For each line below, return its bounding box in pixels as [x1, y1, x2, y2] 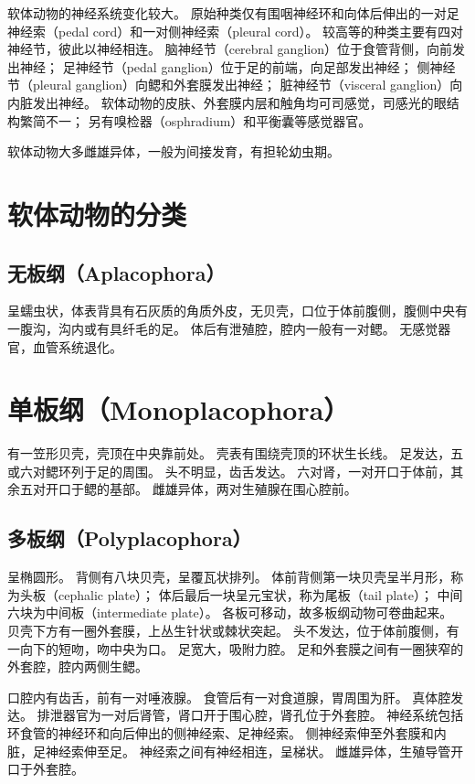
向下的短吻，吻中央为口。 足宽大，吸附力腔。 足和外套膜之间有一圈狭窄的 [19, 639, 464, 658]
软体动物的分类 [7, 195, 187, 232]
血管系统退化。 [32, 337, 122, 356]
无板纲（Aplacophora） [7, 258, 226, 286]
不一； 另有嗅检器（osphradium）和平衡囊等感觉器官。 [45, 111, 372, 130]
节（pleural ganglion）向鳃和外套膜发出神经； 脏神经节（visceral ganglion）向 [7, 75, 463, 94]
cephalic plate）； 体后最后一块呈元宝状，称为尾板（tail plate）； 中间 [58, 585, 463, 604]
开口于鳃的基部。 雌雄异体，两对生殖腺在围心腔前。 [45, 479, 357, 499]
